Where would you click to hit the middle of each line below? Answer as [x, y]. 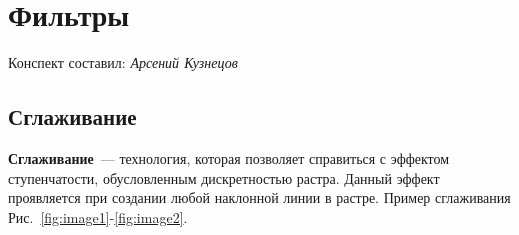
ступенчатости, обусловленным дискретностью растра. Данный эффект [224, 177]
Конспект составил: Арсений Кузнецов [123, 62]
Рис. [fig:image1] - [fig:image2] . [98, 216]
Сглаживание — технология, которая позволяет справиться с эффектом [229, 157]
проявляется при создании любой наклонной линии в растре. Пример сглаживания [259, 197]
